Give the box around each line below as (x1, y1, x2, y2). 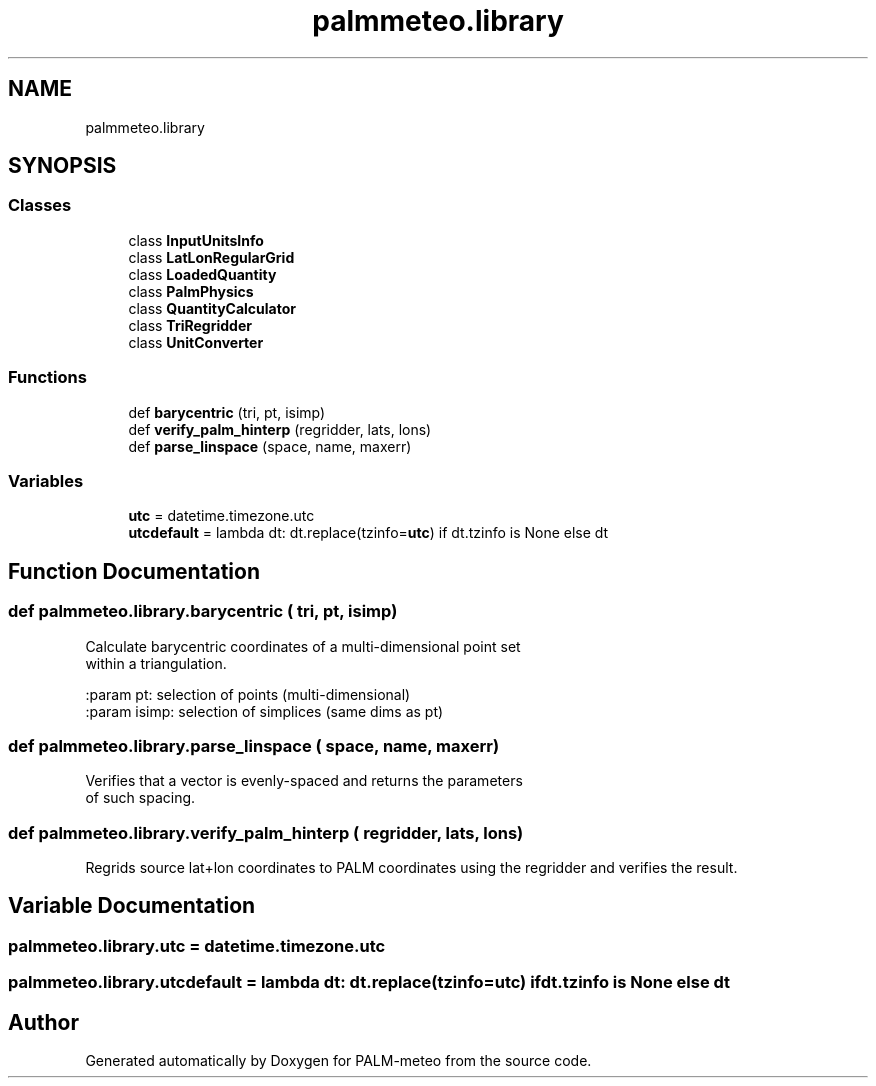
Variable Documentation (8, 893, 256, 919)
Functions (8, 367, 87, 388)
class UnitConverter (128, 333, 264, 351)
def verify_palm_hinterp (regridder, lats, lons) (128, 420, 432, 438)
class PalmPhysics (128, 282, 254, 300)
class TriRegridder (128, 316, 252, 334)
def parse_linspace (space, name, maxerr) (128, 437, 412, 455)
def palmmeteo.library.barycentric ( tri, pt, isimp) (8, 601, 398, 622)
